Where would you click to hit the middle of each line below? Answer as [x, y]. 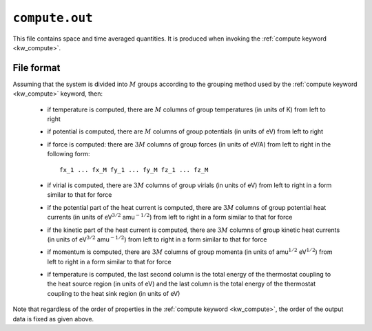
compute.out [53, 18]
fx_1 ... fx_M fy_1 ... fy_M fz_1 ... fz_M [134, 170]
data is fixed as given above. [53, 319]
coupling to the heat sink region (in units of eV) [114, 293]
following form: [69, 154]
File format [37, 68]
